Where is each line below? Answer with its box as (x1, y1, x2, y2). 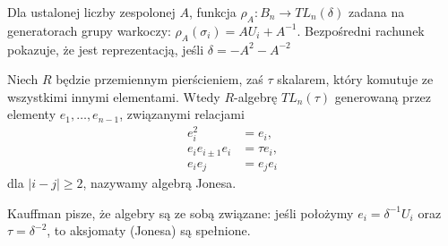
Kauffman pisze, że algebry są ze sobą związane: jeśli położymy (7, 203, 354, 222)
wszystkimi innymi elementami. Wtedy (7, 87, 220, 106)
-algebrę (234, 87, 278, 106)
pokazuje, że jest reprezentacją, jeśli (7, 39, 204, 58)
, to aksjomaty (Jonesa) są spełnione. (47, 221, 251, 240)
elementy (7, 105, 56, 123)
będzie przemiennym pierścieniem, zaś (56, 70, 263, 89)
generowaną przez (334, 87, 432, 106)
